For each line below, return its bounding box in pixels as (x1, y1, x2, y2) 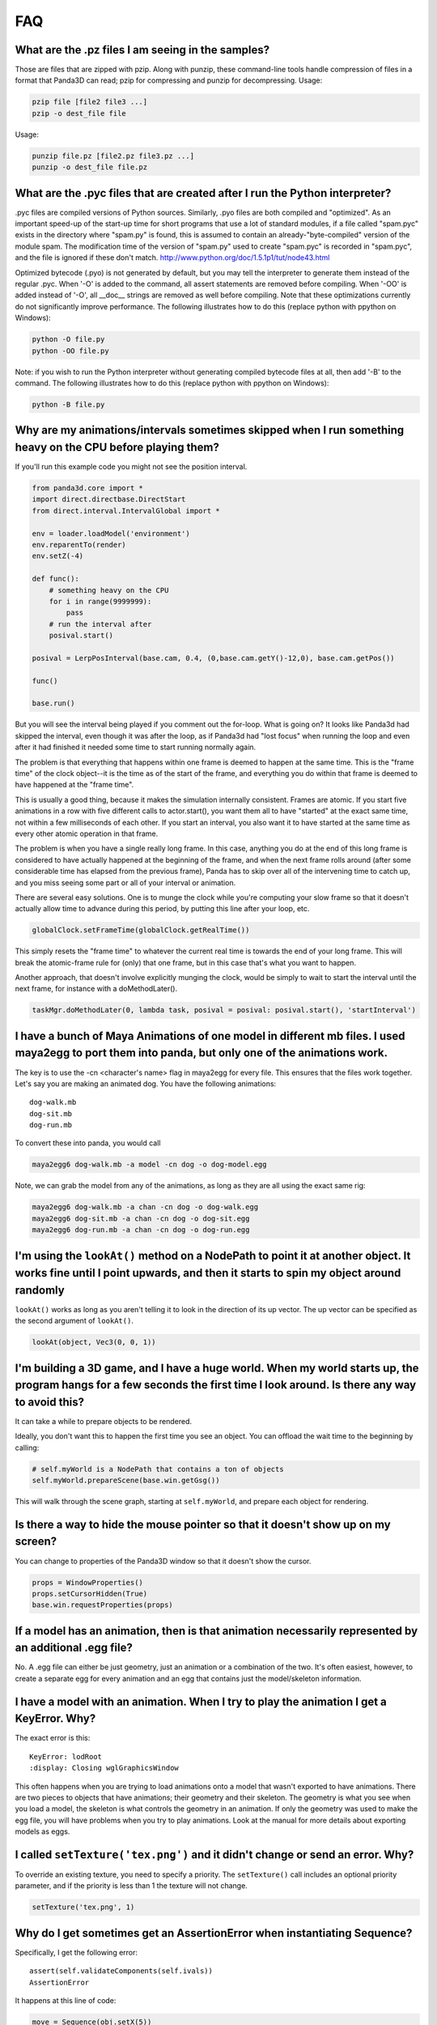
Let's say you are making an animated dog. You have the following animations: (15, 1078, 277, 1089)
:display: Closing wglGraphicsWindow (29, 1763, 180, 1773)
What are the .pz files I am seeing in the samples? (15, 43, 270, 57)
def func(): (32, 574, 80, 583)
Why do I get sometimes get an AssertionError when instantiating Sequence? (15, 1926, 413, 1940)
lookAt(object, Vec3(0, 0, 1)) (32, 1337, 157, 1347)
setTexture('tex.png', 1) (32, 1903, 135, 1912)
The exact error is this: (15, 1733, 91, 1743)
